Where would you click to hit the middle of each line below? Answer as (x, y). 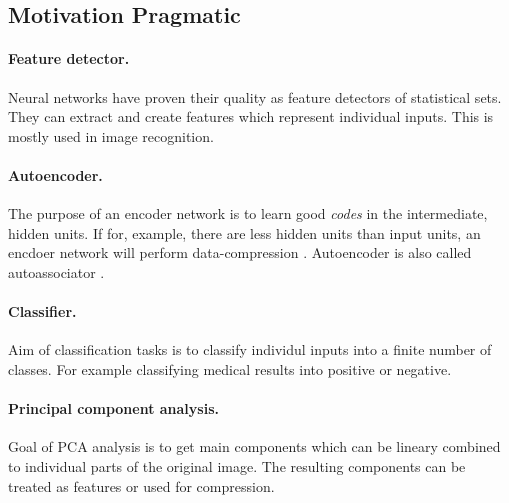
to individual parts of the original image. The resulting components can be (237, 465)
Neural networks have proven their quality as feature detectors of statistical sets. (255, 96)
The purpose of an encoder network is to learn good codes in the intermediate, (248, 213)
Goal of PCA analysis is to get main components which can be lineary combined (254, 446)
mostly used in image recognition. (111, 135)
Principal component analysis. (113, 408)
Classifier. (42, 311)
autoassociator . (56, 271)
